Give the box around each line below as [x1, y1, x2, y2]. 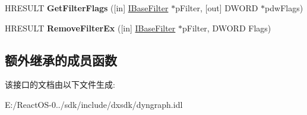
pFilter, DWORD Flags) [182, 21, 271, 34]
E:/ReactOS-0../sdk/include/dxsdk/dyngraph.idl [5, 98, 183, 110]
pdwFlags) [265, 2, 303, 14]
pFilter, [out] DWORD [175, 2, 258, 14]
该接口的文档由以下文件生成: [5, 78, 115, 91]
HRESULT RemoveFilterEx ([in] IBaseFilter [5, 21, 176, 34]
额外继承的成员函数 [5, 50, 117, 69]
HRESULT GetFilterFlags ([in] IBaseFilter [5, 2, 169, 14]
